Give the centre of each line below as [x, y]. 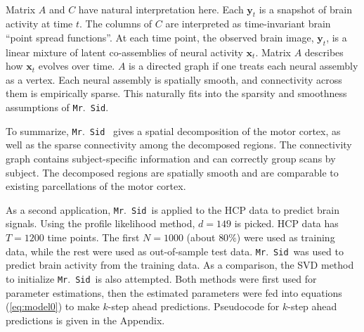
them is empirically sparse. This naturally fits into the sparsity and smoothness [176, 93]
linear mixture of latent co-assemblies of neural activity [124, 52]
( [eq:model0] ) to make [53, 306]
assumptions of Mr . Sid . [57, 107]
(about [201, 237]
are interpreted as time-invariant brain [248, 24]
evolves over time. [77, 66]
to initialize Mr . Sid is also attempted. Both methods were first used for [161, 278]
